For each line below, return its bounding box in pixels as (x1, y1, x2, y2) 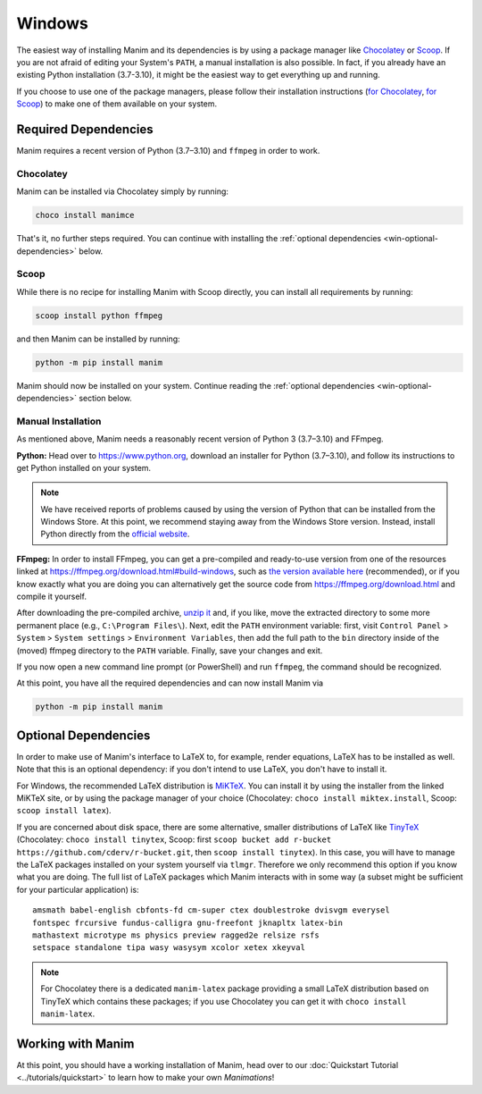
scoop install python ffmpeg (35, 310, 163, 321)
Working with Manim (16, 1036, 135, 1051)
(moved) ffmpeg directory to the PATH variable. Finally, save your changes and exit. (16, 644, 323, 656)
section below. (79, 392, 133, 403)
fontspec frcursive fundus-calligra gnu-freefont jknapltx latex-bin (32, 917, 344, 928)
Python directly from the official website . (40, 528, 190, 540)
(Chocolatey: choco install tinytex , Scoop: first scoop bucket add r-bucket (16, 834, 332, 845)
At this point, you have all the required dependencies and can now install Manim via (16, 677, 324, 688)
